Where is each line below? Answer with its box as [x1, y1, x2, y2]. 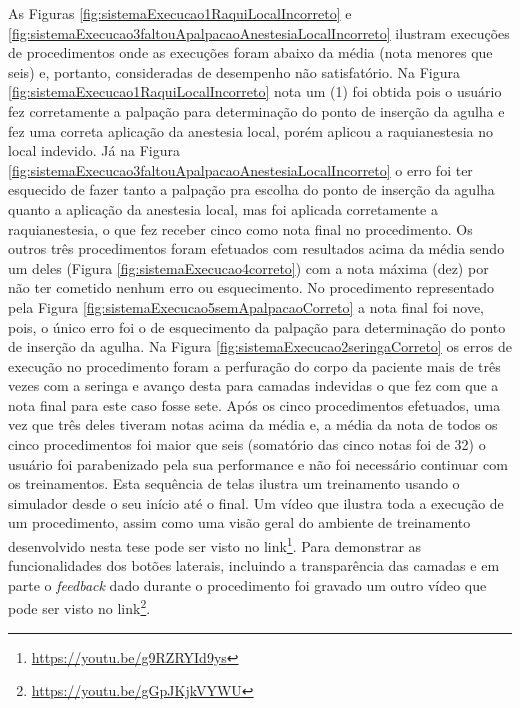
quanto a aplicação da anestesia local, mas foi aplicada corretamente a [8, 198, 438, 219]
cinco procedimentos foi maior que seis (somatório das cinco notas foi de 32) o [8, 434, 486, 455]
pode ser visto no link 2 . [8, 595, 151, 619]
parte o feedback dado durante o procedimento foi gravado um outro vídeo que [8, 574, 487, 595]
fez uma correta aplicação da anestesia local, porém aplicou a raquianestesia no [8, 120, 493, 141]
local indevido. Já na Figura [8, 140, 180, 161]
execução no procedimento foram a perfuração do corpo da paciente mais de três [8, 355, 501, 376]
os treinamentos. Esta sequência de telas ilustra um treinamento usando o [8, 473, 460, 494]
